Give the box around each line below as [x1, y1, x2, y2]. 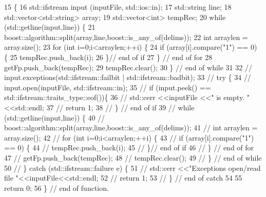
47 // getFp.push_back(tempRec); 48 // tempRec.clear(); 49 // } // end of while [4, 152, 262, 163]
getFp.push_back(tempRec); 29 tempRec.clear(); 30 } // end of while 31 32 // [4, 62, 252, 72]
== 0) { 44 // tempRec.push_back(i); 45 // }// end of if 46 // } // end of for [4, 142, 254, 153]
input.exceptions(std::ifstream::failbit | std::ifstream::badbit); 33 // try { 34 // [4, 72, 251, 83]
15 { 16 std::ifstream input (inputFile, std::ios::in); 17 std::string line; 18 [4, 2, 232, 12]
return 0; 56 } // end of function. [4, 182, 109, 193]
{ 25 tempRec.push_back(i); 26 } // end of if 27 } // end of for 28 [4, 51, 213, 62]
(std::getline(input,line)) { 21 [4, 22, 96, 32]
